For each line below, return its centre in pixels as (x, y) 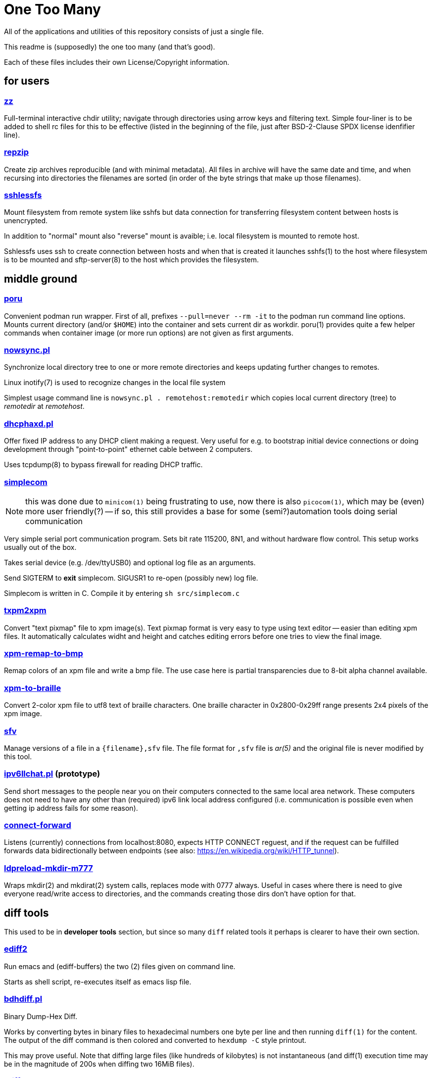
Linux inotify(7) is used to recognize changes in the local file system (115, 383)
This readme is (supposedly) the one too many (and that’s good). (110, 47)
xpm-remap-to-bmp (44, 654)
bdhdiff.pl (23, 999)
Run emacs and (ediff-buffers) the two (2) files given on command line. (120, 966)
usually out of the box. (40, 547)
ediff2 (16, 949)
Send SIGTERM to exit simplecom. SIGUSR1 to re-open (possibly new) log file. (131, 578)
